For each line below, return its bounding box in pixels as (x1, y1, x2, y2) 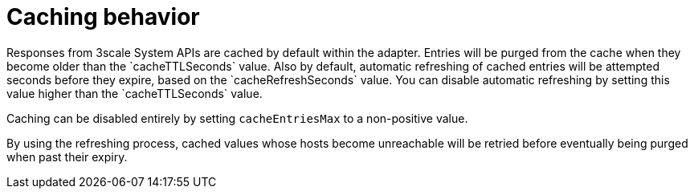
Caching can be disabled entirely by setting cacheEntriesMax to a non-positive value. (6, 111, 468, 125)
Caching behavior (6, 3, 200, 30)
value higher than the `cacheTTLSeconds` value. (6, 86, 263, 100)
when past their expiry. (6, 149, 128, 164)
